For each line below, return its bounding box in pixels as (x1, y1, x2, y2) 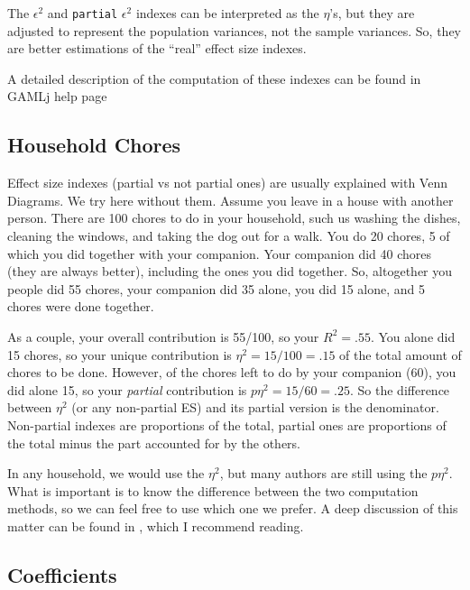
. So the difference (349, 380, 450, 399)
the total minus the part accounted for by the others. (7, 433, 300, 452)
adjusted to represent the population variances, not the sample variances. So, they (7, 21, 461, 40)
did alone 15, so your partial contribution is (7, 380, 247, 399)
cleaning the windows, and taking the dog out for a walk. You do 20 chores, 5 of (7, 226, 450, 245)
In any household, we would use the (7, 464, 205, 483)
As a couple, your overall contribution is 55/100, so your (7, 327, 319, 346)
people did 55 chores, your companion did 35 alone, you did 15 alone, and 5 (7, 279, 425, 298)
